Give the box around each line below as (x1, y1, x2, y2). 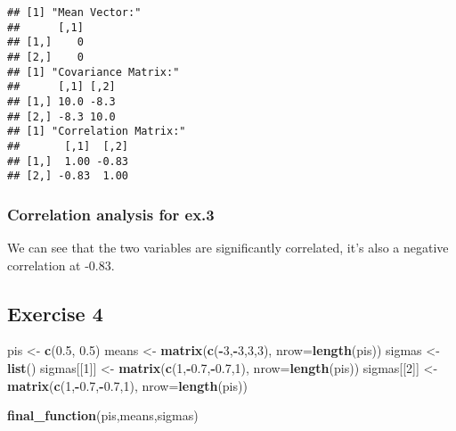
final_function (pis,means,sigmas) (7, 406, 199, 425)
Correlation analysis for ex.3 (7, 203, 215, 225)
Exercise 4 (7, 299, 103, 327)
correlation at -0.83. (7, 255, 115, 274)
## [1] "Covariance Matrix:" (7, 65, 180, 79)
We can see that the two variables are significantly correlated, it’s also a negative (7, 238, 449, 257)
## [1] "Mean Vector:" (7, 6, 142, 19)
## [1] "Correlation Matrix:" (7, 125, 186, 138)
